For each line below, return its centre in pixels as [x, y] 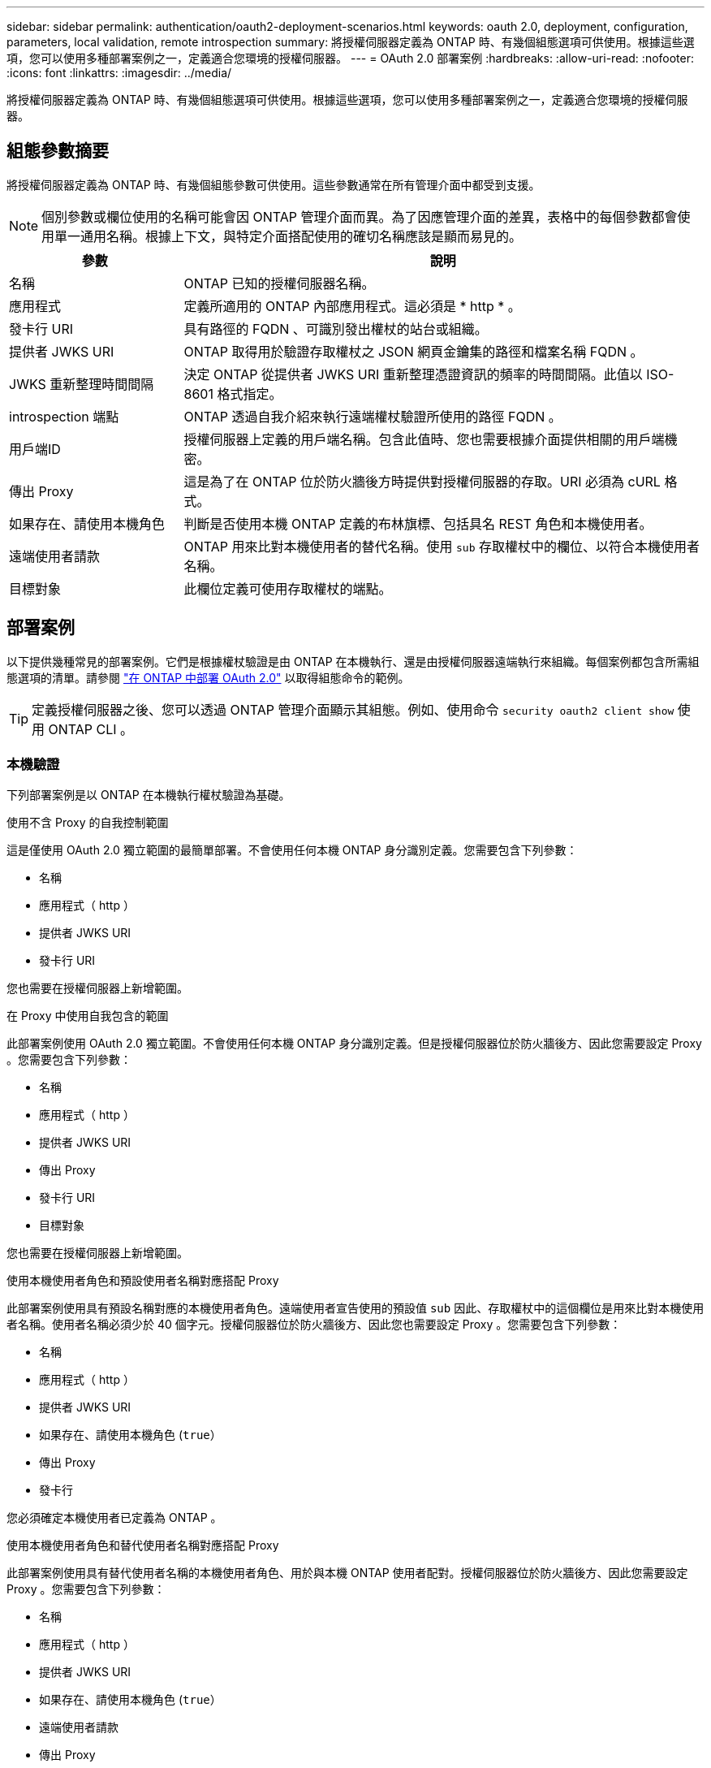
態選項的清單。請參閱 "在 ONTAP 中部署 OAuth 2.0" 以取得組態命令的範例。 [208, 677]
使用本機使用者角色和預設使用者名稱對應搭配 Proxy [143, 1281]
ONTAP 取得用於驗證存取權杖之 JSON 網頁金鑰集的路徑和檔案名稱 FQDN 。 [414, 351]
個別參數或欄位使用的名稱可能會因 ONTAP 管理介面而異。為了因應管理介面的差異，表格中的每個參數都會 [360, 216]
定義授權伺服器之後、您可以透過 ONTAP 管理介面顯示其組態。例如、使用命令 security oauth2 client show [353, 709]
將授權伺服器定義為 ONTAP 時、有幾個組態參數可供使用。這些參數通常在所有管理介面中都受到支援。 [274, 184]
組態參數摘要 [58, 151]
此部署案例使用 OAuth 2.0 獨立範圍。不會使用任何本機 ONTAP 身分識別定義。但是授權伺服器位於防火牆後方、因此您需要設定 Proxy [354, 1044]
